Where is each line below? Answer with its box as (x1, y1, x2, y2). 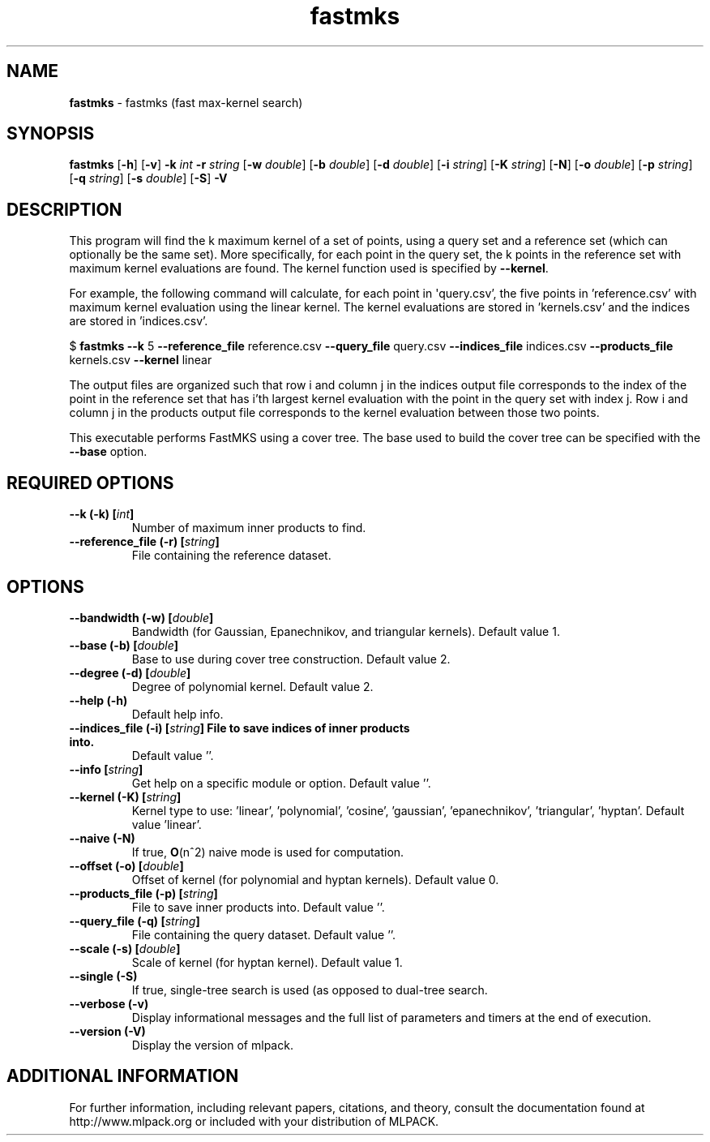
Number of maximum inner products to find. (131, 521, 366, 535)
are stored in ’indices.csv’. (69, 314, 208, 328)
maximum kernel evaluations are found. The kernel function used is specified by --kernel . (69, 261, 549, 276)
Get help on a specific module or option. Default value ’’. (131, 775, 431, 790)
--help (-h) (69, 693, 128, 707)
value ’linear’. (131, 817, 202, 831)
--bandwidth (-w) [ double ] (69, 610, 214, 625)
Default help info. (131, 706, 224, 721)
